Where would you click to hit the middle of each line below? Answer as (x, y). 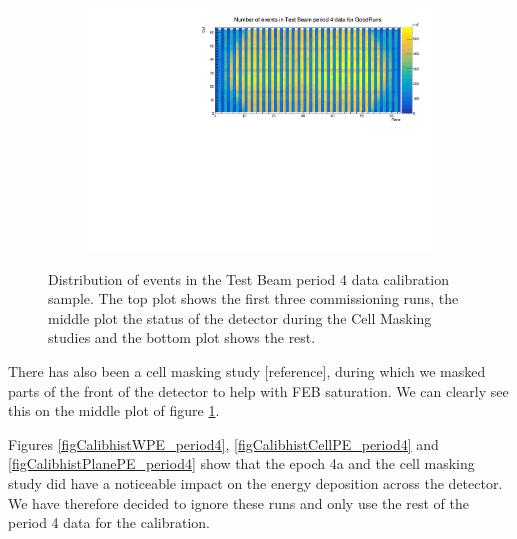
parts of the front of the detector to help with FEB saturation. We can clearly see (258, 390)
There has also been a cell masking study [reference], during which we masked (247, 371)
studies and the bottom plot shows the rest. (182, 337)
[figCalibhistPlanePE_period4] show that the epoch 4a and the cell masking (241, 463)
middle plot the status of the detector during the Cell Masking (240, 317)
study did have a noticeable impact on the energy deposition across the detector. (255, 483)
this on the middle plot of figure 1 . (114, 410)
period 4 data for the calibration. (109, 522)
